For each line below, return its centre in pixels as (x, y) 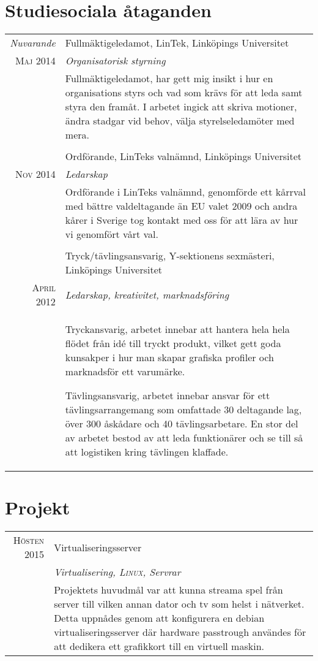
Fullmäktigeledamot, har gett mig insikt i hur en (169, 78)
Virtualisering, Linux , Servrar (117, 572)
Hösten (29, 540)
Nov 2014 (35, 174)
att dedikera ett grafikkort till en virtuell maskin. (159, 646)
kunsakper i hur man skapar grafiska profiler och (169, 357)
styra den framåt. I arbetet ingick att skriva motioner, (181, 107)
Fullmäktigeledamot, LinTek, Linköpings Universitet (177, 43)
